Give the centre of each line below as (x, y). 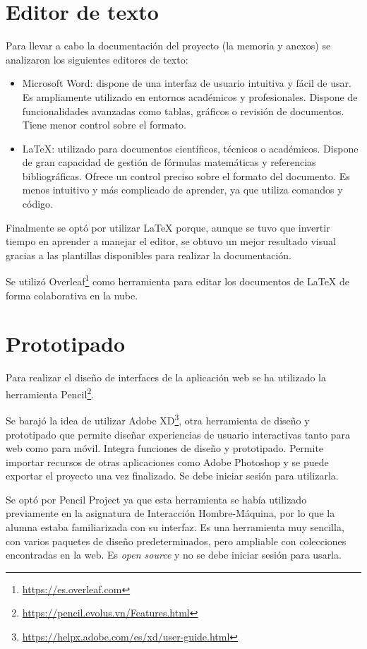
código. (37, 204)
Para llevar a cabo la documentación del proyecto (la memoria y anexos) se (168, 46)
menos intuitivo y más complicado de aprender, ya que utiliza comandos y (182, 190)
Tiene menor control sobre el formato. (104, 125)
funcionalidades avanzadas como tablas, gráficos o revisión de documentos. (183, 111)
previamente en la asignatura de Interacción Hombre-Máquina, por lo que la (170, 513)
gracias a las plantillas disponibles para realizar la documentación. (149, 255)
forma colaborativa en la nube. (72, 295)
